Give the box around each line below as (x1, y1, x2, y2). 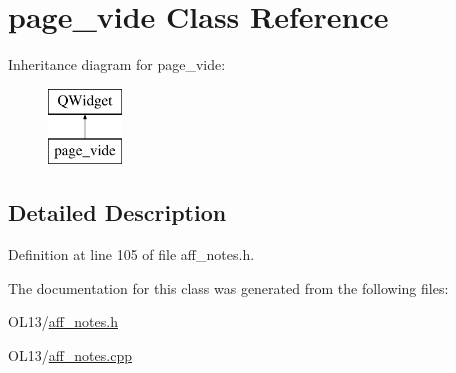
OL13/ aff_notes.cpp (8, 344, 132, 365)
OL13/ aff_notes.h (8, 311, 118, 332)
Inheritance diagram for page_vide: (8, 54, 226, 75)
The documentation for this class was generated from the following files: (8, 277, 449, 298)
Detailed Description (8, 197, 227, 228)
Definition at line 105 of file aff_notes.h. (8, 244, 255, 265)
